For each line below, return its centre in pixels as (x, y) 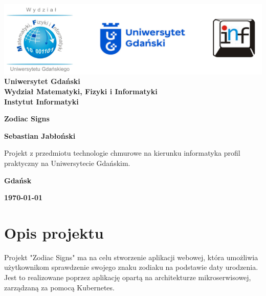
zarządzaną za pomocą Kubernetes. (59, 287)
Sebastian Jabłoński (40, 135)
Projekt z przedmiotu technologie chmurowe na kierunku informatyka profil (122, 153)
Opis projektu (54, 232)
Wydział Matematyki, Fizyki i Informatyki (81, 91)
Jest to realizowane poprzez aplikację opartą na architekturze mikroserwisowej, (128, 277)
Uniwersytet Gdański (42, 81)
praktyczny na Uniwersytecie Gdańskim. (67, 163)
